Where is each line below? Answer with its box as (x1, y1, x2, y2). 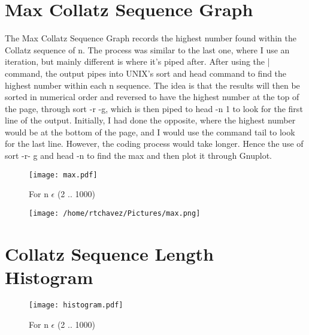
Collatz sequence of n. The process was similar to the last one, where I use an (5, 43, 290, 56)
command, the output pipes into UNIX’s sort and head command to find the (5, 67, 287, 79)
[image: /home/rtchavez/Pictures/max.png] (29, 209, 201, 218)
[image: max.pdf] (29, 170, 98, 179)
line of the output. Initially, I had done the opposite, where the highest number (5, 114, 296, 126)
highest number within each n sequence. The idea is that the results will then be (5, 79, 300, 91)
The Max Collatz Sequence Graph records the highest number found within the (5, 32, 296, 44)
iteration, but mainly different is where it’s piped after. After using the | (5, 55, 270, 68)
